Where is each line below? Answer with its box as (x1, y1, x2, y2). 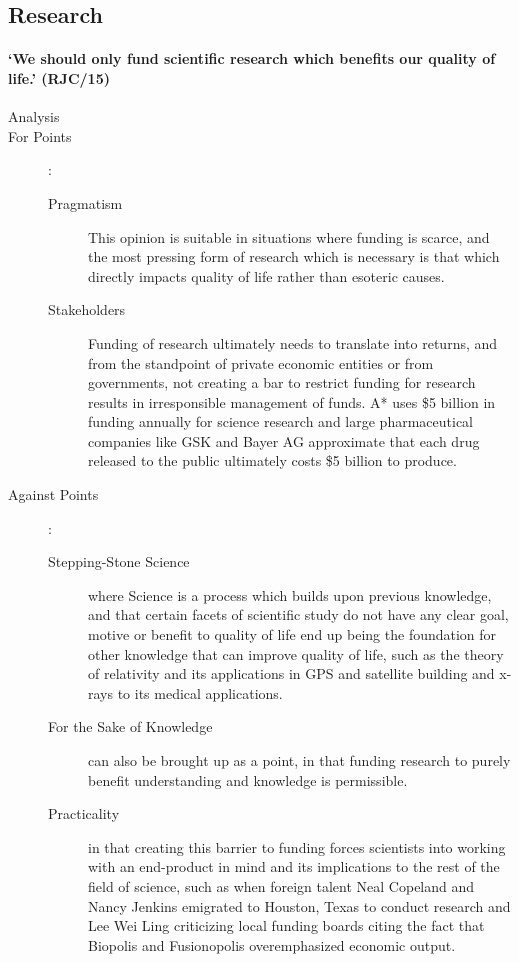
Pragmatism (48, 192, 123, 213)
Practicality (48, 803, 120, 824)
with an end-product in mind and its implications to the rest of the (88, 856, 500, 877)
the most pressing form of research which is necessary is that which (88, 246, 500, 267)
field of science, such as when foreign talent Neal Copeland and (88, 875, 475, 896)
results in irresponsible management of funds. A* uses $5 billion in (88, 391, 496, 412)
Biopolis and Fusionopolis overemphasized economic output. (88, 934, 456, 955)
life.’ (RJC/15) (8, 67, 110, 88)
